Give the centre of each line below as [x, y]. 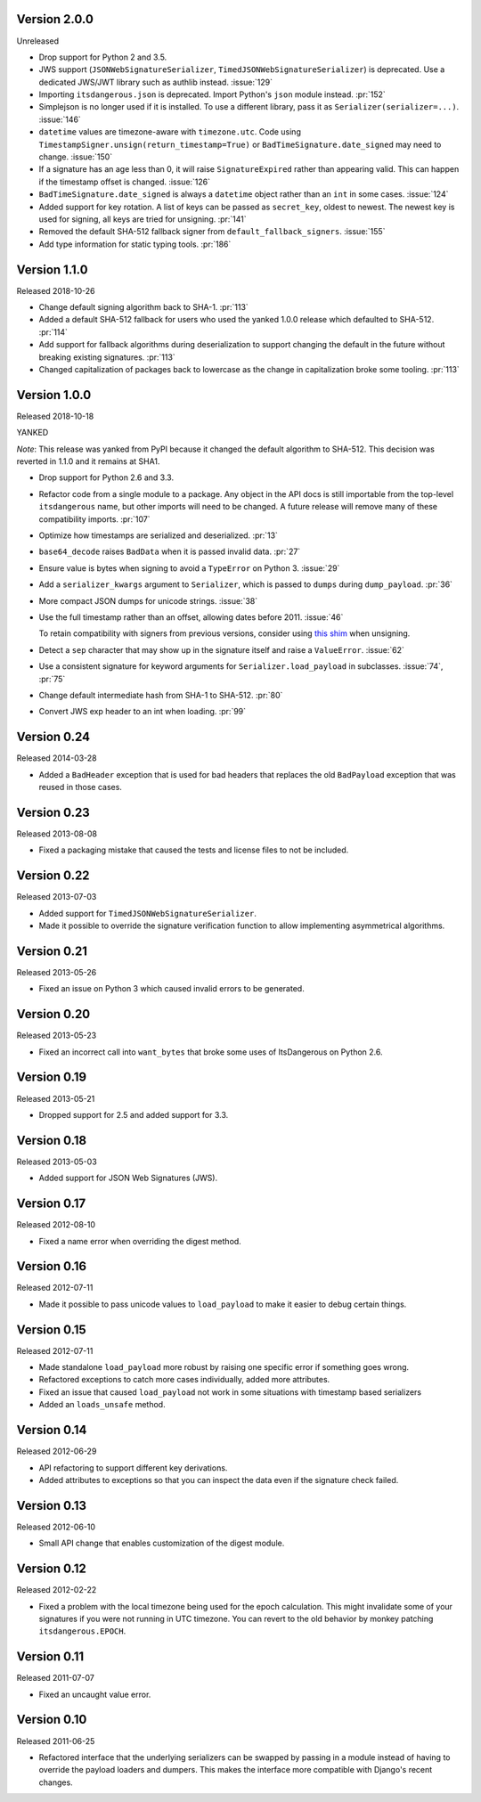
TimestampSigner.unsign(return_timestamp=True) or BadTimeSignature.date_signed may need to [240, 144]
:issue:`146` [60, 119]
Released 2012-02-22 [57, 1590]
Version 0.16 [52, 1266]
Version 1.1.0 [52, 269]
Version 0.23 [53, 812]
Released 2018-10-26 [56, 290]
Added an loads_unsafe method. [102, 1405]
